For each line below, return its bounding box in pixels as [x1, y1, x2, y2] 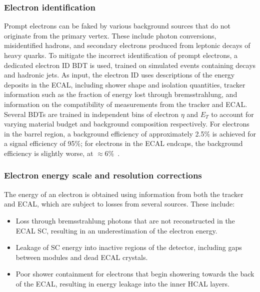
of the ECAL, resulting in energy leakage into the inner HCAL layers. [15, 278, 229, 288]
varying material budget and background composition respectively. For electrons [4, 118, 249, 129]
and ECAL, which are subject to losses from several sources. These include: [4, 198, 235, 209]
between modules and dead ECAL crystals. [15, 251, 148, 262]
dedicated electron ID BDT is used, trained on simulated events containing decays [4, 59, 256, 70]
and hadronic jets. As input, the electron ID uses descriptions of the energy [4, 69, 235, 80]
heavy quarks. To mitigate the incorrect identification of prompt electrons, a [4, 50, 238, 60]
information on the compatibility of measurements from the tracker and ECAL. [4, 98, 247, 109]
